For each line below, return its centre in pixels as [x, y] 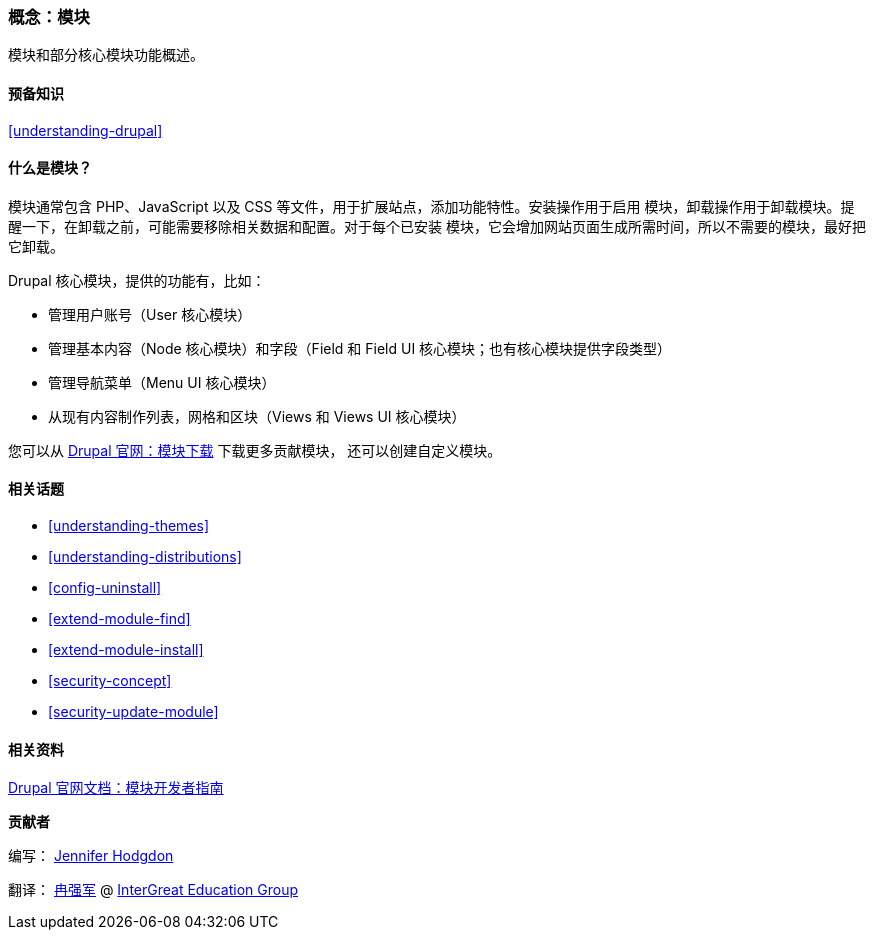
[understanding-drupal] [85, 130]
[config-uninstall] [105, 588]
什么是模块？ [50, 168]
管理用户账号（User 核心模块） [150, 314]
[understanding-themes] [129, 526]
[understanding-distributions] [145, 557]
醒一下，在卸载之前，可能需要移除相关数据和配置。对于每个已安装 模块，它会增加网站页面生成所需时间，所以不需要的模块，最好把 [437, 226]
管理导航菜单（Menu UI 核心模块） [162, 382]
